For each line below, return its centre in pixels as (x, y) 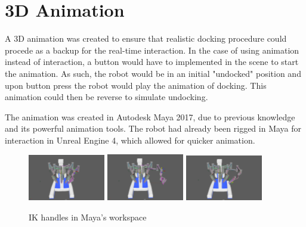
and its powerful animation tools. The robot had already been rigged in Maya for (153, 128)
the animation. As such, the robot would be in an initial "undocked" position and (153, 73)
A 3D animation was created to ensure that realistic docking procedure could (146, 38)
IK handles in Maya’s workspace (88, 217)
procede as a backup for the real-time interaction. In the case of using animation (152, 50)
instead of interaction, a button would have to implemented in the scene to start (152, 62)
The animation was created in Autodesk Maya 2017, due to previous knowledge (150, 116)
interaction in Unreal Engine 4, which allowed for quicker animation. (130, 140)
